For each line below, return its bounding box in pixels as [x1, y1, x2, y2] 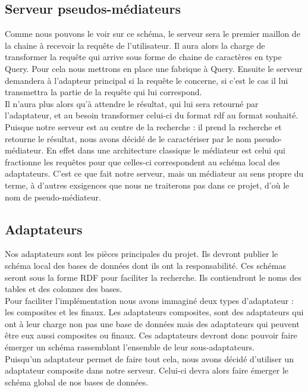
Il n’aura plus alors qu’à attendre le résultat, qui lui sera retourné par [5, 97, 259, 109]
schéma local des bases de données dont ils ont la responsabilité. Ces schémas [5, 259, 286, 271]
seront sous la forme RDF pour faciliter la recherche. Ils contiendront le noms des [5, 271, 301, 283]
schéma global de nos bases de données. [5, 375, 149, 388]
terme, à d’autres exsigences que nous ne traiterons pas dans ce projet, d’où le [5, 178, 290, 191]
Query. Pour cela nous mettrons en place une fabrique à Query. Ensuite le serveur [5, 62, 303, 74]
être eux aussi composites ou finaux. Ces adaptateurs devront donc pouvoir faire [5, 329, 297, 341]
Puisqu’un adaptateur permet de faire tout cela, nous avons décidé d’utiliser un [5, 352, 294, 365]
